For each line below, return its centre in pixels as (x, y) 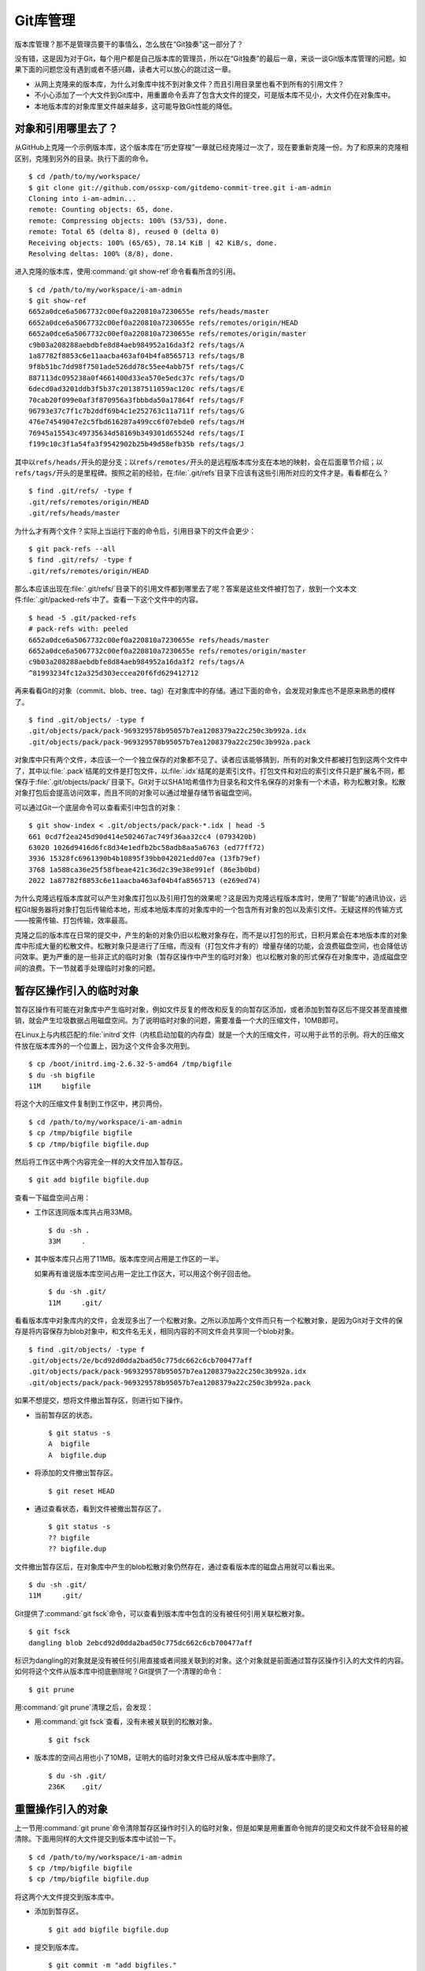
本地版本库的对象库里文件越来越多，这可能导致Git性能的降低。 (135, 106)
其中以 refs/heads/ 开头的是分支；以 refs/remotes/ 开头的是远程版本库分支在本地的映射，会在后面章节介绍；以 (199, 462)
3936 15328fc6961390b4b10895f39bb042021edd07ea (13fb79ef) (145, 859)
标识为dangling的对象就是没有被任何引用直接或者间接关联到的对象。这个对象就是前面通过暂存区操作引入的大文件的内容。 (211, 1660)
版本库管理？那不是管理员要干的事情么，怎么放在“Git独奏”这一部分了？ (129, 44)
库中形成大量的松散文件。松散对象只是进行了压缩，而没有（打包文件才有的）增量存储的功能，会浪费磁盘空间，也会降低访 (211, 946)
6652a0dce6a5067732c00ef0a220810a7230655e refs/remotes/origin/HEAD (163, 322)
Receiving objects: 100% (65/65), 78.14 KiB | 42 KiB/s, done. (153, 243)
